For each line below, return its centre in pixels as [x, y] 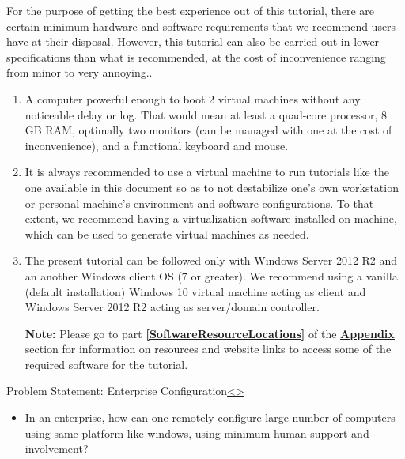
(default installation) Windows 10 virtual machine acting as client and [195, 291]
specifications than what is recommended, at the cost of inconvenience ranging [196, 56]
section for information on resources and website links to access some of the [208, 349]
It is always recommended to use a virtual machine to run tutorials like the [207, 172]
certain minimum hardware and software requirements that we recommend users [201, 26]
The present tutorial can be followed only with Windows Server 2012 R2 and [211, 260]
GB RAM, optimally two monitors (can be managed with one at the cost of [208, 130]
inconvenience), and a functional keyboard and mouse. [157, 145]
